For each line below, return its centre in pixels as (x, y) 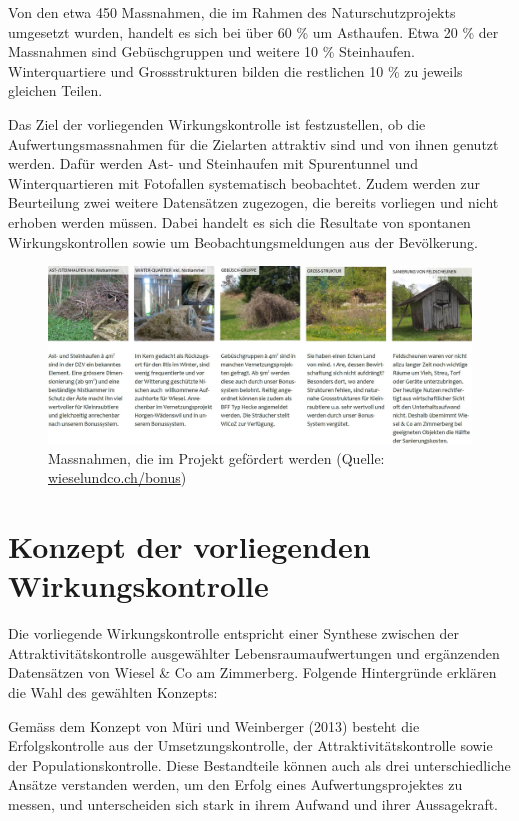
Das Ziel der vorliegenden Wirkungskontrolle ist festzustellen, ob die (217, 123)
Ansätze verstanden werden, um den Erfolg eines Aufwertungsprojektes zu (235, 784)
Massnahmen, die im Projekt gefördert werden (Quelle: (216, 457)
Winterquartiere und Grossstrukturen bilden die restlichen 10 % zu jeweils (235, 70)
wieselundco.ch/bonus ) (117, 477)
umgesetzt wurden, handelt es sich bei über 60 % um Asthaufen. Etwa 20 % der (253, 31)
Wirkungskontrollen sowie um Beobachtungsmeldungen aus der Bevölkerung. (243, 241)
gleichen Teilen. (55, 90)
